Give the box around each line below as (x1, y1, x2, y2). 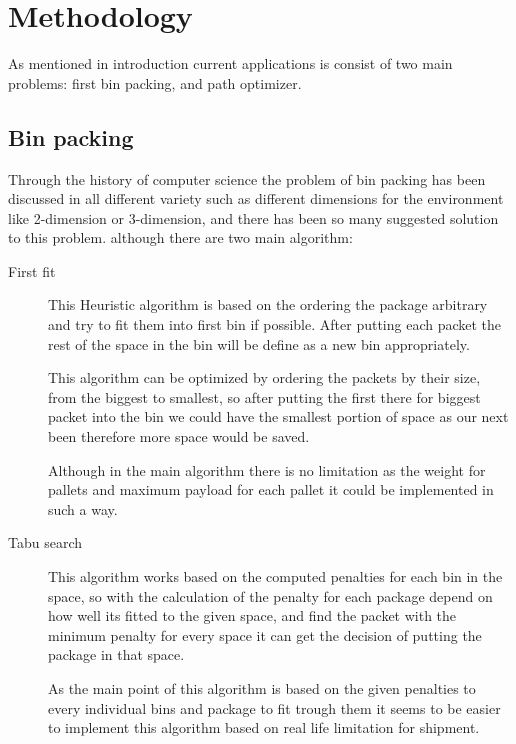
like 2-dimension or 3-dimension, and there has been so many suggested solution (8, 207, 499, 228)
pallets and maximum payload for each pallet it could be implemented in (48, 479, 494, 500)
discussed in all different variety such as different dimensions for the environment (8, 188, 504, 209)
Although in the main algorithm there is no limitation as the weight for (48, 459, 486, 480)
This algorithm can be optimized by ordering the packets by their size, (48, 367, 481, 388)
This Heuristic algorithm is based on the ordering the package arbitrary (48, 294, 488, 315)
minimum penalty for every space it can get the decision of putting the (48, 624, 482, 645)
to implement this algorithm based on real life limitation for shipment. (48, 717, 480, 738)
